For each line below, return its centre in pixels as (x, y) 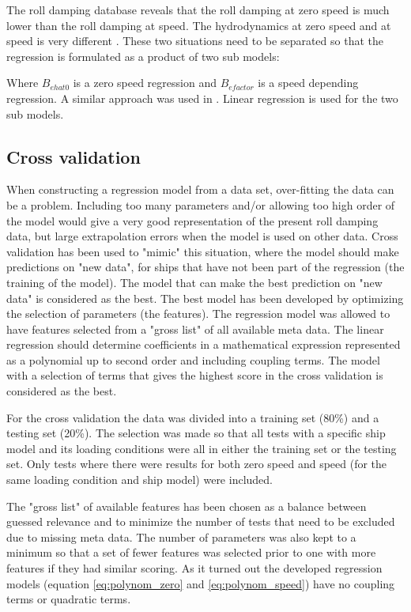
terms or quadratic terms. (69, 599)
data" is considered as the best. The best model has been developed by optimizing (205, 298)
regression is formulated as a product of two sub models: (143, 56)
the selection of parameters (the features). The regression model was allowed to (198, 314)
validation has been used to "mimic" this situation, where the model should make (203, 251)
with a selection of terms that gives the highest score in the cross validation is (195, 375)
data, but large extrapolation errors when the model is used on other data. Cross (202, 236)
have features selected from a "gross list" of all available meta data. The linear (195, 329)
